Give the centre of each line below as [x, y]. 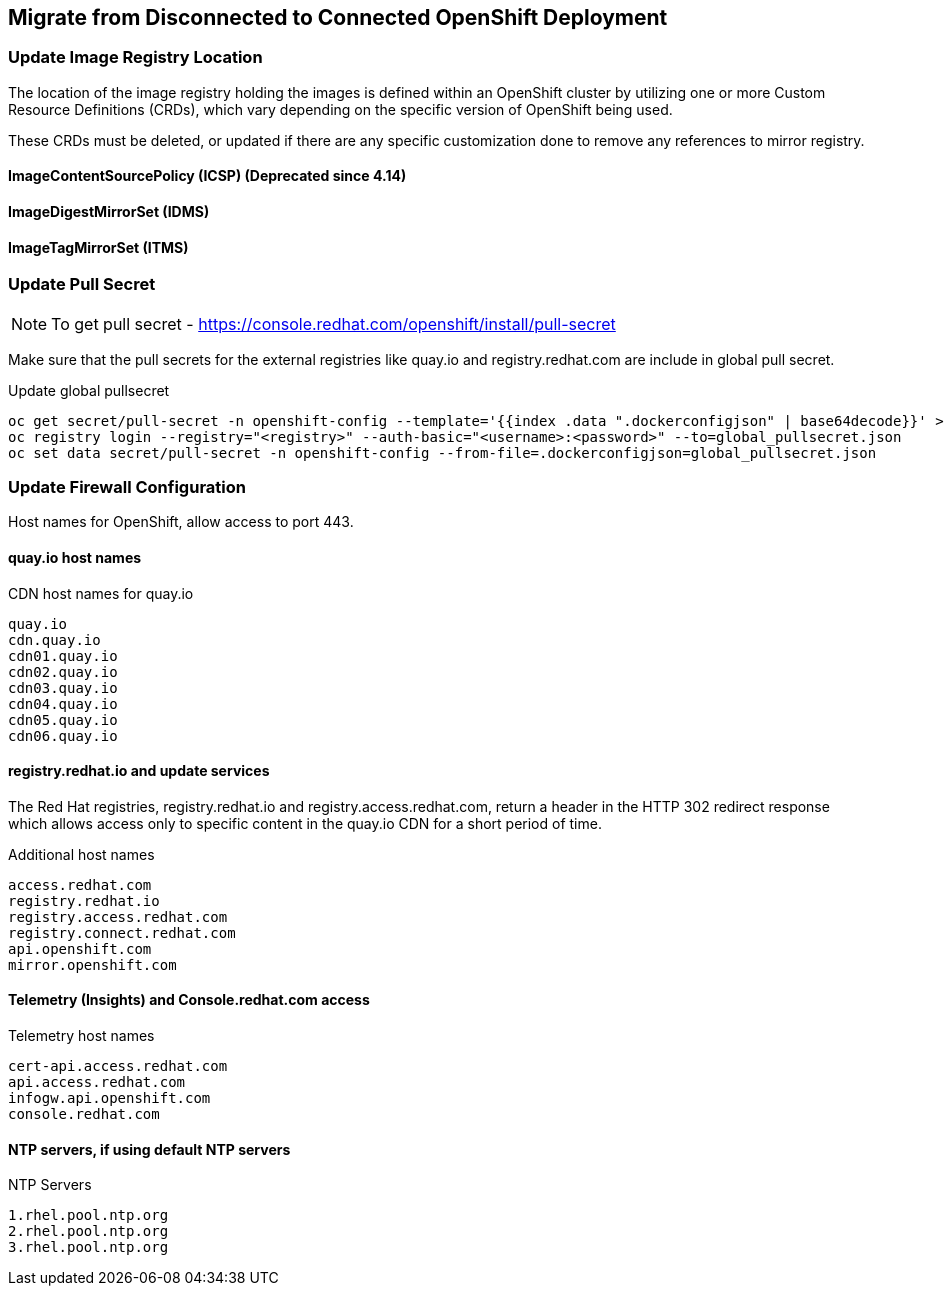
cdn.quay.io [54, 639]
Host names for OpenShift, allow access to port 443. [181, 522]
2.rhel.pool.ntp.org [88, 1231]
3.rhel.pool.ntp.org [88, 1247]
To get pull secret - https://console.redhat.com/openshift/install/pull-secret [333, 323]
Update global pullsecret [89, 390]
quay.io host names [75, 557]
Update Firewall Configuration [127, 486]
